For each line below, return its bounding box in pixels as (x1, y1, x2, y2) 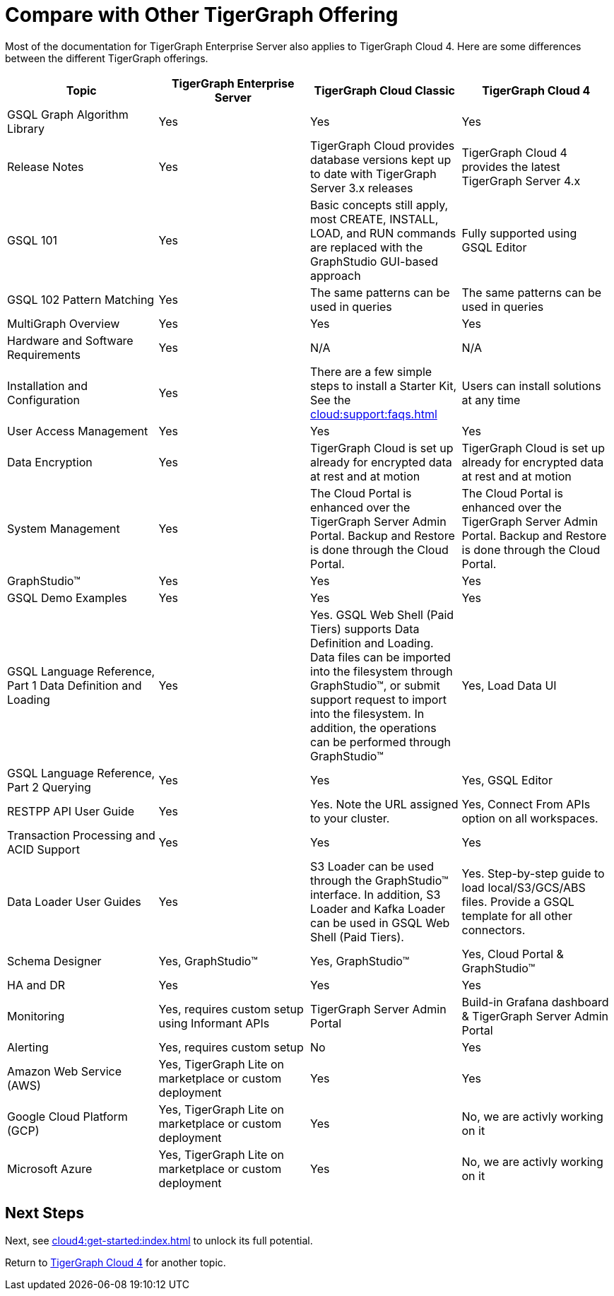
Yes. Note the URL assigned (310, 796, 459, 811)
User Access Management (7, 423, 148, 438)
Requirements (7, 347, 81, 362)
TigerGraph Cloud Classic (314, 83, 456, 98)
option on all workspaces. (461, 811, 598, 825)
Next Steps (5, 1204, 84, 1223)
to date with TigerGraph (310, 166, 437, 181)
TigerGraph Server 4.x (461, 173, 581, 188)
